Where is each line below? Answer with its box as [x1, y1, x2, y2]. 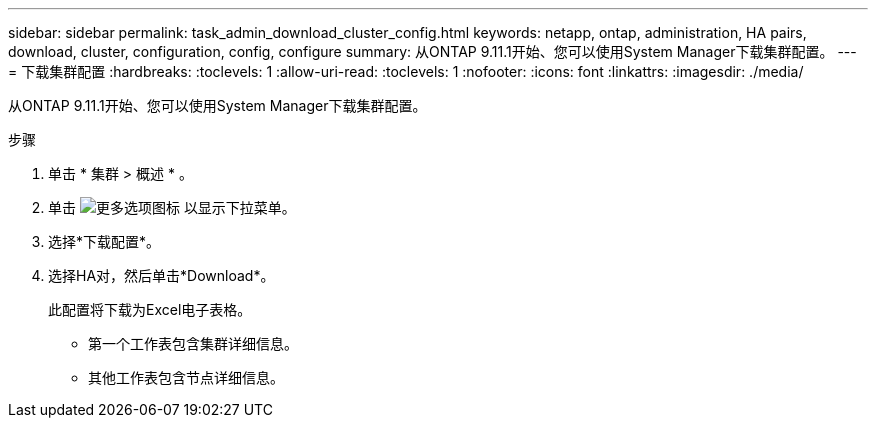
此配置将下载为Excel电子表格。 [48, 301, 252, 318]
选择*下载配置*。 [48, 233, 161, 250]
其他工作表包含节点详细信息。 [88, 369, 284, 386]
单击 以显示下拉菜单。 [48, 199, 296, 216]
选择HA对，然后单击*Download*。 [48, 267, 275, 284]
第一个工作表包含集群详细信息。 [88, 335, 298, 352]
